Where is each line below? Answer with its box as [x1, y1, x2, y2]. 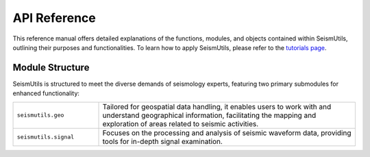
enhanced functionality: [12, 89, 80, 97]
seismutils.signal [16, 134, 75, 141]
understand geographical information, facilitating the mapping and [102, 110, 317, 120]
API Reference [12, 10, 96, 25]
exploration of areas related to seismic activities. [102, 119, 259, 128]
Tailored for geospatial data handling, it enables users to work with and [102, 101, 332, 111]
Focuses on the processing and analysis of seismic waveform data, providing [102, 128, 351, 137]
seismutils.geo [16, 112, 64, 119]
